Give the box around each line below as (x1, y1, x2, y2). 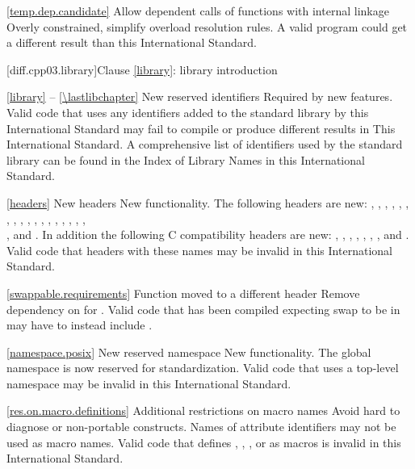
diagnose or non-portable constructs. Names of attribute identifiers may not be (6, 418, 396, 435)
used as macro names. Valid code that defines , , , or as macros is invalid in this (6, 433, 401, 450)
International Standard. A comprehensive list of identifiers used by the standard (6, 136, 403, 153)
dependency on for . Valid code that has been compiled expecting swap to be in (6, 300, 400, 317)
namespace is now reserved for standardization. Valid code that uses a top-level (6, 359, 399, 376)
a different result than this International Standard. (6, 34, 257, 51)
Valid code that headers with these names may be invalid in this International (6, 241, 392, 258)
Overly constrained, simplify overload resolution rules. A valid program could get (6, 18, 408, 35)
